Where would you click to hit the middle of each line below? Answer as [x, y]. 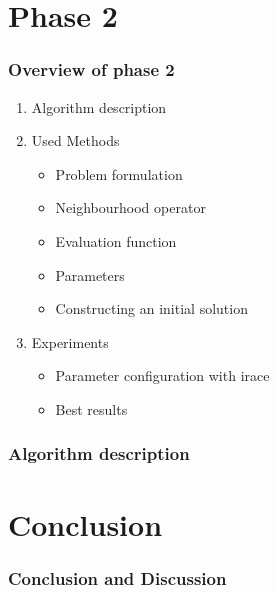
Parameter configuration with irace [162, 375]
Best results [91, 408]
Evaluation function [116, 240]
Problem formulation [119, 173]
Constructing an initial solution [151, 308]
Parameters [90, 274]
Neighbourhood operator [130, 207]
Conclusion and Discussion [117, 577]
